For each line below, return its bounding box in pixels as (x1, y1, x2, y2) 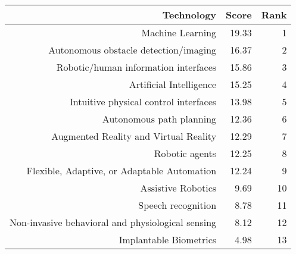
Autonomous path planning (102, 112, 217, 126)
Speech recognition (138, 198, 217, 212)
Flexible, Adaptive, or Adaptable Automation (26, 164, 217, 177)
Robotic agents (154, 146, 217, 160)
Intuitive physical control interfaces (70, 95, 217, 108)
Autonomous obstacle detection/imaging (48, 43, 217, 57)
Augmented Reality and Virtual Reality (51, 129, 217, 143)
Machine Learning (141, 26, 217, 39)
